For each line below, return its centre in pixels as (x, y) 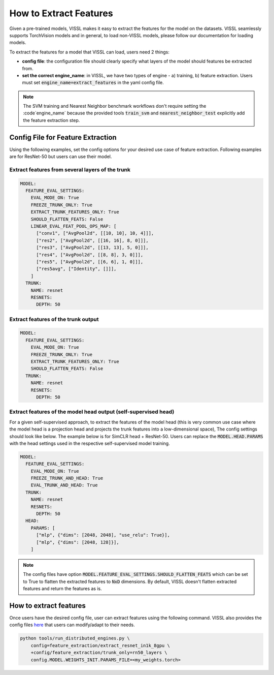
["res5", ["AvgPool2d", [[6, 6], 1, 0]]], (90, 262)
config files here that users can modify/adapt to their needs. (72, 625)
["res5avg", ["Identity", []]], (76, 269)
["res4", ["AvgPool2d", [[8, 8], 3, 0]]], (90, 255)
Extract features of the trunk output (54, 319)
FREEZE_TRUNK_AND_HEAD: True (67, 478)
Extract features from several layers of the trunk (70, 169)
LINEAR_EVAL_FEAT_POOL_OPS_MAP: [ (74, 226)
